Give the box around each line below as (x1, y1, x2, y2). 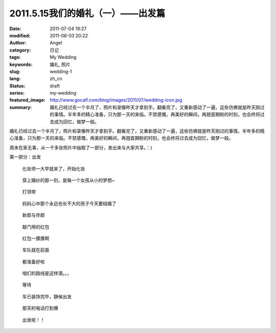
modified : (9, 32, 31, 38)
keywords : (9, 61, 33, 68)
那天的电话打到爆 (22, 305, 58, 312)
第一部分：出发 (9, 154, 41, 160)
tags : (9, 54, 21, 60)
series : (9, 90, 25, 96)
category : (9, 47, 31, 53)
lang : (9, 76, 21, 82)
